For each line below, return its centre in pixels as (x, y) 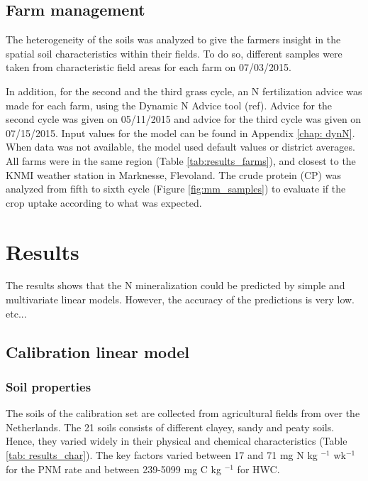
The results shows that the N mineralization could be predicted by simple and (175, 285)
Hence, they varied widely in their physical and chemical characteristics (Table (177, 441)
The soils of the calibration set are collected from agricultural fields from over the (183, 413)
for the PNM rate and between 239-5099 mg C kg (113, 469)
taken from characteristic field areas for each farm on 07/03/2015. (149, 67)
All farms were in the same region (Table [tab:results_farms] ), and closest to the (181, 160)
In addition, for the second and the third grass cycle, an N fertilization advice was (184, 91)
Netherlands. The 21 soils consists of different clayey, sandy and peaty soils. (170, 427)
